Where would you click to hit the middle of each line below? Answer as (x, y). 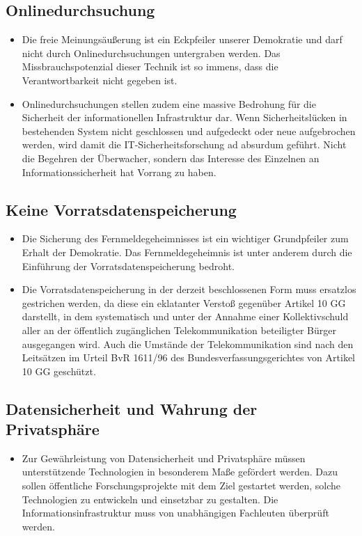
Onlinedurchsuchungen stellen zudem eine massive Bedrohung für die (169, 103)
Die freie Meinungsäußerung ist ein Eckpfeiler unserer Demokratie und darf (182, 39)
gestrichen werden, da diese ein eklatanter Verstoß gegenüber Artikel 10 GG (184, 302)
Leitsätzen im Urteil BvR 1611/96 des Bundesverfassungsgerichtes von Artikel (188, 357)
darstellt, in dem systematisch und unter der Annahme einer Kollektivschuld (185, 316)
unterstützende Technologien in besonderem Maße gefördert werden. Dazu (180, 472)
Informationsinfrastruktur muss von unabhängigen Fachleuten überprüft (175, 513)
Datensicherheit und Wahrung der (132, 408)
